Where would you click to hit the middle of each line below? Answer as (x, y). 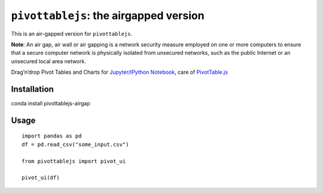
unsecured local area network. (49, 61)
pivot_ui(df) (41, 178)
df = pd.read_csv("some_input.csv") (75, 144)
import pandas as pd (52, 136)
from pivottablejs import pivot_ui (74, 161)
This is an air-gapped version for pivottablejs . (72, 33)
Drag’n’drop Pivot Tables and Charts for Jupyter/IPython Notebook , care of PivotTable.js (120, 72)
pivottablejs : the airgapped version (108, 15)
